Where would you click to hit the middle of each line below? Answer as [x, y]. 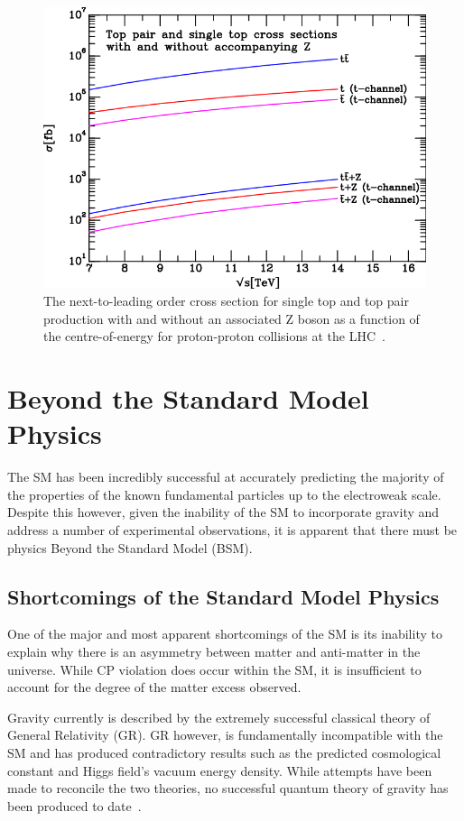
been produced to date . [74, 805]
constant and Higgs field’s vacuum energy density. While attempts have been [220, 770]
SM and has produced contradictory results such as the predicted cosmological [224, 752]
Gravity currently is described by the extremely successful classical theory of [219, 717]
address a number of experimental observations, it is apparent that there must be [232, 530]
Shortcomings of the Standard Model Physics [223, 596]
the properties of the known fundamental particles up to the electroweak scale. [224, 494]
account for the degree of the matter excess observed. [154, 687]
